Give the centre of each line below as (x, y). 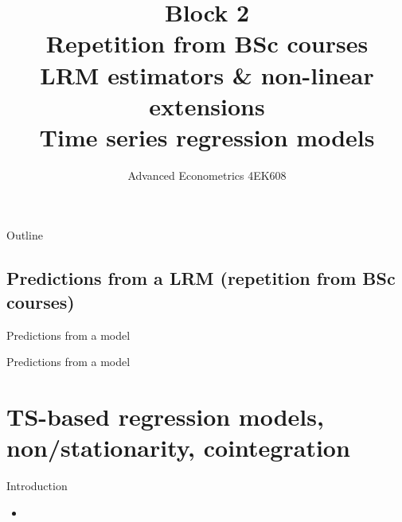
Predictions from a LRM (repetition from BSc (201, 278)
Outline (25, 235)
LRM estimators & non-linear (207, 74)
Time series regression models (207, 136)
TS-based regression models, (165, 417)
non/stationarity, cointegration (178, 448)
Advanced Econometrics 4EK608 (207, 175)
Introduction (37, 486)
